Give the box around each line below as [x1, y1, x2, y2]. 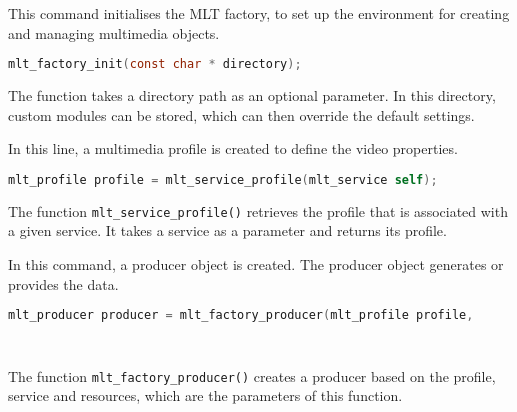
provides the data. [8, 273, 119, 294]
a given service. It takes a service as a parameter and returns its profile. [8, 220, 447, 241]
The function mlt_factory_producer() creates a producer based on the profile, [8, 365, 496, 386]
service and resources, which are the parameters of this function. [8, 385, 403, 406]
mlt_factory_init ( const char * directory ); [8, 57, 302, 72]
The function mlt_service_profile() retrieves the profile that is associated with [8, 200, 508, 221]
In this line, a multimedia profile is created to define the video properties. [8, 138, 458, 159]
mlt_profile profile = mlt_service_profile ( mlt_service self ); [8, 172, 438, 187]
